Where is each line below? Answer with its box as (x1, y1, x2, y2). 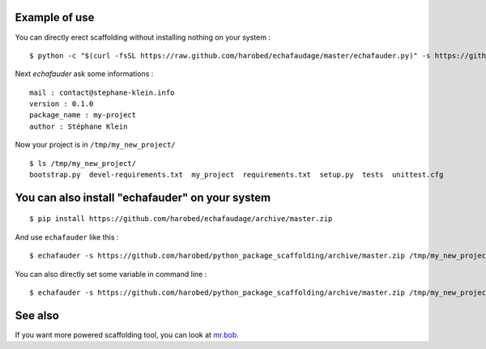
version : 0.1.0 (29, 100, 94, 109)
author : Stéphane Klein (29, 121, 128, 131)
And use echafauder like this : (15, 232, 119, 242)
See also (15, 309, 60, 322)
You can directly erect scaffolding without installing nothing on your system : (15, 32, 271, 42)
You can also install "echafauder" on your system (15, 190, 271, 204)
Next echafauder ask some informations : (15, 69, 154, 79)
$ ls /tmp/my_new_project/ (29, 159, 137, 168)
